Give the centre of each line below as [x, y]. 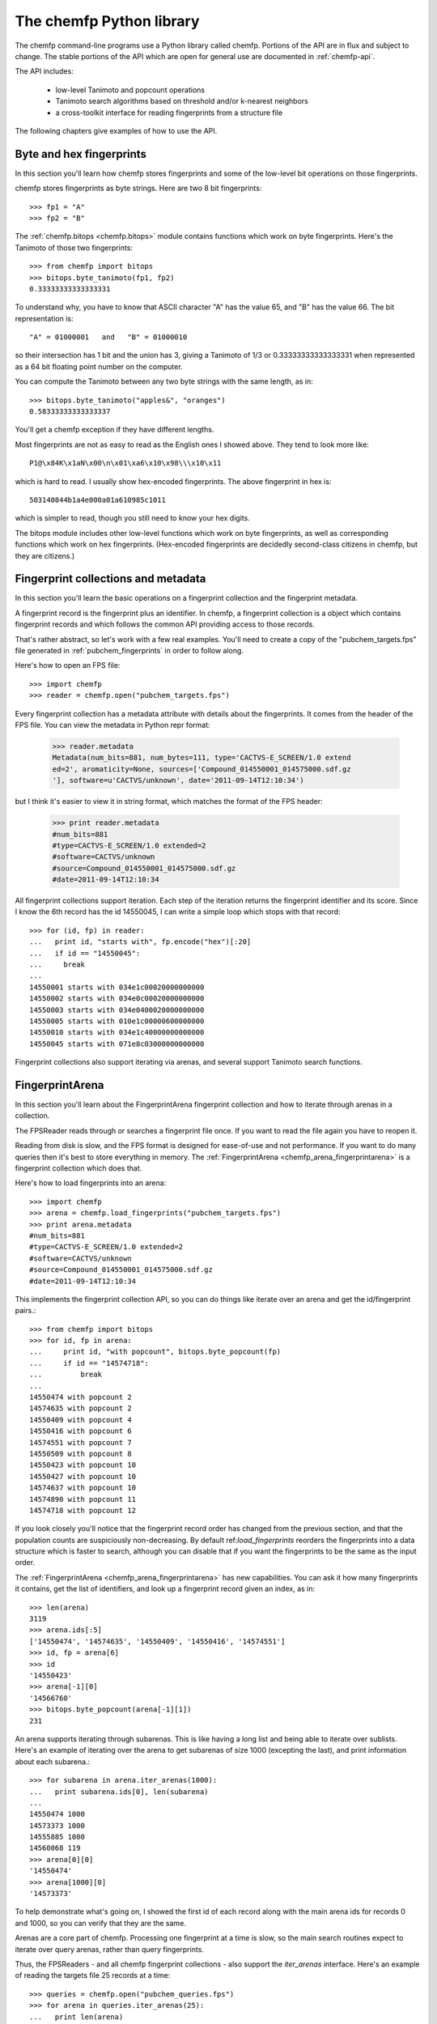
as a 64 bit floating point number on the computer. [99, 366]
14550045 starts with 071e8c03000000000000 [117, 1044]
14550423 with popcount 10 [83, 1465]
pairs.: [25, 1311]
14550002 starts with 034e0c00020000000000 [117, 999]
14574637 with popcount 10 [83, 1488]
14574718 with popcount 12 [83, 1510]
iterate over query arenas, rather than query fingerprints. [109, 1949]
